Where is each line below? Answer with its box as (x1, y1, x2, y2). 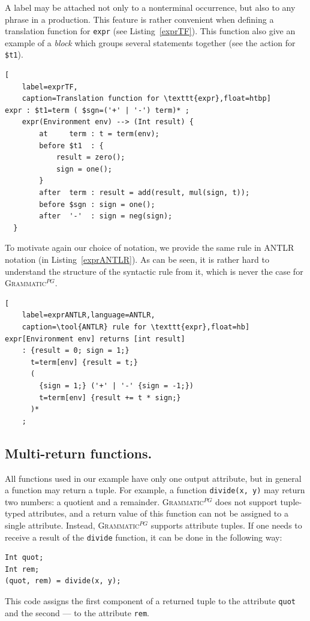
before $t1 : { (39, 141, 104, 150)
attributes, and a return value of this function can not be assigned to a (28, 507, 288, 520)
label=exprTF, (22, 82, 78, 91)
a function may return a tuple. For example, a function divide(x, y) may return (5, 484, 305, 496)
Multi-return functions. (5, 443, 152, 462)
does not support (215, 495, 278, 508)
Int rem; (5, 565, 40, 574)
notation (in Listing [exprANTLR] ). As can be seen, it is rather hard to (5, 253, 269, 265)
